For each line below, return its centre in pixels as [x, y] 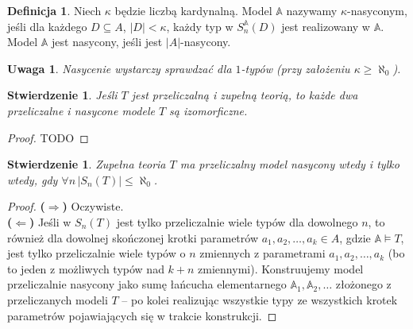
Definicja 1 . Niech [54, 10]
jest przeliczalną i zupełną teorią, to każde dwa [245, 95]
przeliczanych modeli [58, 299]
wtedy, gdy [33, 179]
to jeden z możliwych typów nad [86, 268]
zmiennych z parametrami [262, 253]
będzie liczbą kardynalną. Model [193, 10]
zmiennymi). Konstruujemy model [281, 268]
